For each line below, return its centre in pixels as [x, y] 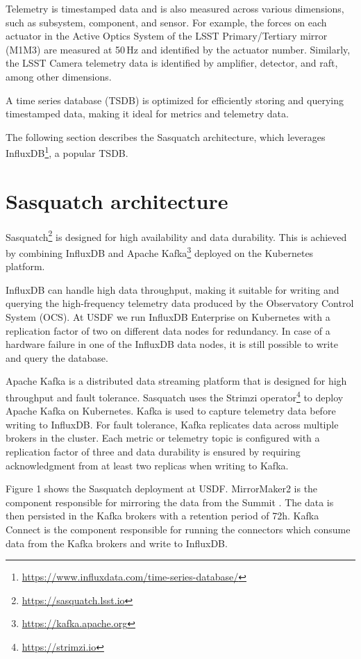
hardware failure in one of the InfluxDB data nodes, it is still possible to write [172, 344]
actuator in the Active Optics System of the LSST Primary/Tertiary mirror [167, 36]
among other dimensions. [59, 76]
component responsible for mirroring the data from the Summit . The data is [170, 502]
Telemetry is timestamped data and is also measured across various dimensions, [175, 8]
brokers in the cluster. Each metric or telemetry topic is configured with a [163, 438]
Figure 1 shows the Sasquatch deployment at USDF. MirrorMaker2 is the [162, 489]
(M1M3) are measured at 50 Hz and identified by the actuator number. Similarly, [178, 49]
